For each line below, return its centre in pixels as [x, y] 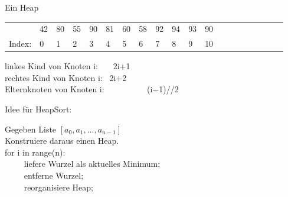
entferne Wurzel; [54, 175]
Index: [20, 43]
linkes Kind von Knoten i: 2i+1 [68, 66]
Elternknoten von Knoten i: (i [79, 89]
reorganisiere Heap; [58, 187]
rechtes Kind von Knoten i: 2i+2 [66, 77]
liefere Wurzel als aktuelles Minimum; [92, 164]
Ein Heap [22, 7]
